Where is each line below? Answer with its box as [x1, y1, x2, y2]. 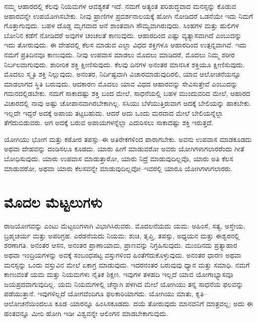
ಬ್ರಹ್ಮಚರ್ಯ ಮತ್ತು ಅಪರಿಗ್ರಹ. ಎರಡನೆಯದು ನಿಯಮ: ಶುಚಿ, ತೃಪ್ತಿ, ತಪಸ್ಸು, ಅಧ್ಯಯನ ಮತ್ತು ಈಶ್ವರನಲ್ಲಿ [4, 230, 240, 240]
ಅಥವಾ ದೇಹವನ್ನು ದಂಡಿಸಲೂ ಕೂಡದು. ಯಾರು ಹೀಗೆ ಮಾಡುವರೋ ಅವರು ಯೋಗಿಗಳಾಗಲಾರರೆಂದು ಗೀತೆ [4, 143, 245, 154]
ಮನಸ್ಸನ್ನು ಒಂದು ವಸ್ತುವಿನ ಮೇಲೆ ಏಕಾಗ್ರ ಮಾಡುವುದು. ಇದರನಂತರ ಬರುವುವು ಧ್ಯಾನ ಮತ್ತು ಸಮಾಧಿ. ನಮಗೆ [4, 259, 250, 270]
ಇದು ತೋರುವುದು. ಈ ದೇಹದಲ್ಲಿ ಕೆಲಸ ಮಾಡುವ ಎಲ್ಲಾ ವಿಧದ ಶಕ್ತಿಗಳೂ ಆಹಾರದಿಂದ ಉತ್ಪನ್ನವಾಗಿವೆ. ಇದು [4, 40, 247, 50]
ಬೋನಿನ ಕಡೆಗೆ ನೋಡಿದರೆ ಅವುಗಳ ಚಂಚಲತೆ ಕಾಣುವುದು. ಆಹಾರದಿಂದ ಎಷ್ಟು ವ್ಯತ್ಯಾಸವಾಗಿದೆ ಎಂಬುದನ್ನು [4, 30, 242, 40]
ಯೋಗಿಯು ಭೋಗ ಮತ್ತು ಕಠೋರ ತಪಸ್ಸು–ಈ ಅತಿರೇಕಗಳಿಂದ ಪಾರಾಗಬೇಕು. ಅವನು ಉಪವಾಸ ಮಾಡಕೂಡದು [4, 134, 252, 144]
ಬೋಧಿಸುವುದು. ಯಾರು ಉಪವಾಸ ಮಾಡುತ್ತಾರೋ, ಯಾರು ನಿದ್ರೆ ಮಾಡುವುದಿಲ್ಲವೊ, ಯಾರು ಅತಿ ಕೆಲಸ [4, 153, 233, 163]
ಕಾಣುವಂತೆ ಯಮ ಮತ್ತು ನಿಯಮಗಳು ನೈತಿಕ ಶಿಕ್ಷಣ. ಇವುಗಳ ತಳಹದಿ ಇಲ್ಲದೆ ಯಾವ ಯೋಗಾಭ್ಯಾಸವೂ [4, 269, 233, 279]
